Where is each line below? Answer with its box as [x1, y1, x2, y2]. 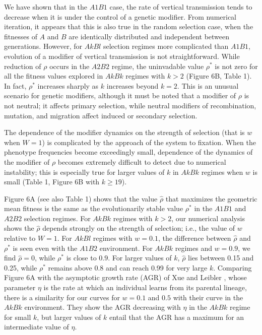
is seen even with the [13, 242, 78, 253]
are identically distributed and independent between [69, 31, 230, 41]
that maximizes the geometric [165, 193, 257, 204]
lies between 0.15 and [188, 252, 254, 263]
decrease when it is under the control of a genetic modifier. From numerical [4, 11, 237, 22]
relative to [4, 233, 36, 243]
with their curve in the [173, 292, 243, 302]
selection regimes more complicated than [103, 41, 229, 51]
